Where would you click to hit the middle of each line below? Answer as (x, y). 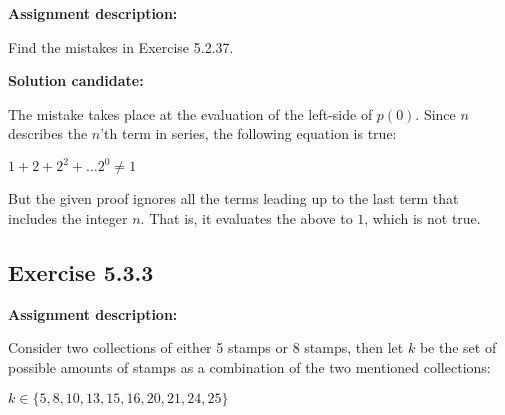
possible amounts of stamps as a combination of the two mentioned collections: (249, 367)
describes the (48, 133)
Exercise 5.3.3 (81, 272)
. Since (435, 113)
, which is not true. (422, 218)
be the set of (458, 347)
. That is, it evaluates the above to (246, 218)
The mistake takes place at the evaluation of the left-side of (190, 113)
